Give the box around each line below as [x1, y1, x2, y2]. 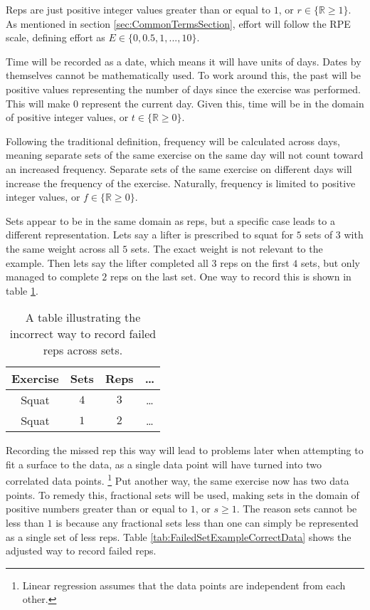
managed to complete [6, 269, 99, 284]
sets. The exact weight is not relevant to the [131, 241, 323, 256]
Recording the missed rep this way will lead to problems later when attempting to [6, 443, 364, 458]
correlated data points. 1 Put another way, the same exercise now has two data [6, 471, 349, 488]
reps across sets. [43, 342, 123, 359]
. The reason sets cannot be [236, 501, 357, 516]
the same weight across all [6, 241, 120, 256]
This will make [6, 95, 70, 110]
